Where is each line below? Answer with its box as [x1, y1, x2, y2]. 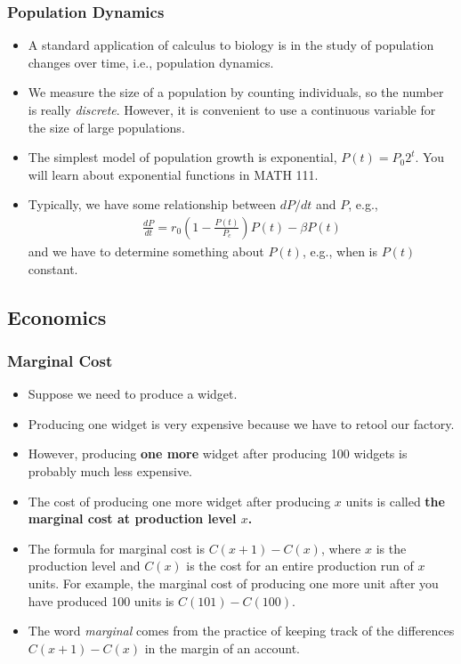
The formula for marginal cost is [28, 538, 206, 557]
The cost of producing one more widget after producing [28, 491, 331, 510]
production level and [28, 556, 141, 575]
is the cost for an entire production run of [186, 556, 414, 575]
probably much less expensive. [28, 461, 193, 480]
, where [320, 538, 361, 557]
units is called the [345, 491, 445, 510]
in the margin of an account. [144, 638, 300, 657]
